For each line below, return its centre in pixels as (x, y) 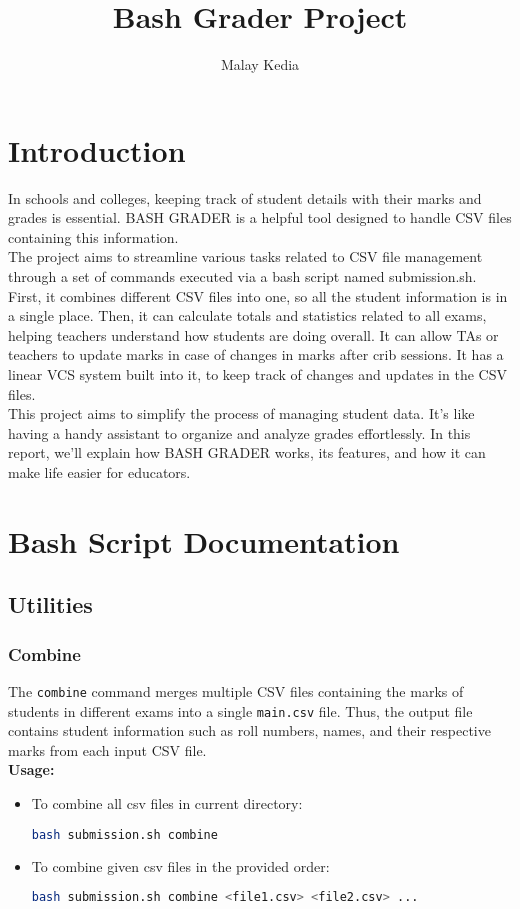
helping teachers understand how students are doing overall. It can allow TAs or (253, 334)
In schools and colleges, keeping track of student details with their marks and (245, 197)
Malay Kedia (260, 64)
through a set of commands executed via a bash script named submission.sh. (242, 276)
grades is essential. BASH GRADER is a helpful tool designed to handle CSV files (260, 217)
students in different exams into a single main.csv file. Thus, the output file (240, 710)
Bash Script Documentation (204, 540)
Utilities (50, 604)
